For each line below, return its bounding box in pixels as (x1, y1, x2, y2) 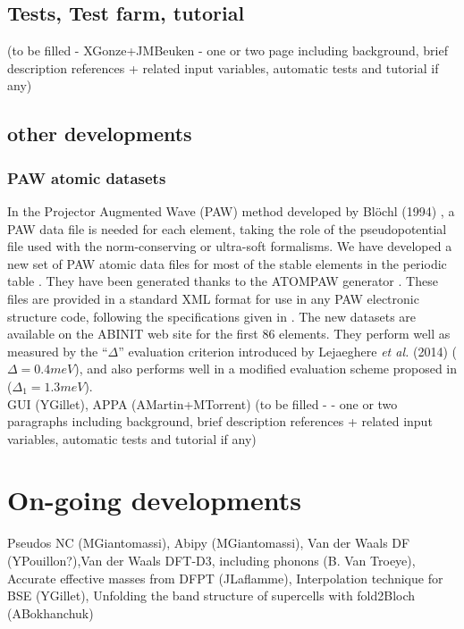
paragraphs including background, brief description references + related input (7, 412, 433, 431)
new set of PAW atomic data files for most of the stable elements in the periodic (7, 254, 447, 273)
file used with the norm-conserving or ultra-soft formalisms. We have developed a (7, 237, 452, 256)
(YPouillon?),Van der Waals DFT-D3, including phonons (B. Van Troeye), (7, 551, 416, 570)
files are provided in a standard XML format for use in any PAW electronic (7, 289, 419, 307)
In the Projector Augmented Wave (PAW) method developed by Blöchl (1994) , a (7, 201, 455, 220)
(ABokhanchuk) (7, 603, 94, 622)
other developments (7, 120, 192, 147)
